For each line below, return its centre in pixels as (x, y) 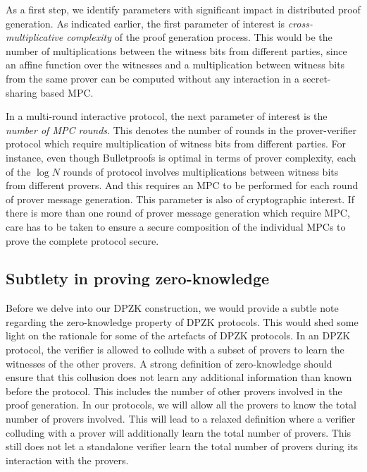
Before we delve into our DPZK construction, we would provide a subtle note (172, 308)
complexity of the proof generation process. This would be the (199, 37)
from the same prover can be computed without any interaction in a (153, 78)
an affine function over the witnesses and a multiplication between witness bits (175, 65)
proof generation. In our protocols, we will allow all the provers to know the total (181, 405)
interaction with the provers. (67, 460)
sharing (21, 92)
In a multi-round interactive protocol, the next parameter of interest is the (167, 116)
